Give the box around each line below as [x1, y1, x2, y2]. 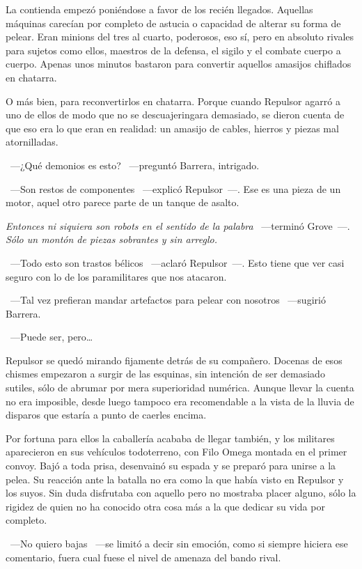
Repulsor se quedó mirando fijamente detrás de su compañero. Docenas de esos [6, 352, 343, 367]
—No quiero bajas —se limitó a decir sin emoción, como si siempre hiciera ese [10, 536, 348, 550]
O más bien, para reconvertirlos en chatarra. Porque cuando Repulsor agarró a [6, 93, 340, 108]
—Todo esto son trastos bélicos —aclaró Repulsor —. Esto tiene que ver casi [10, 255, 345, 270]
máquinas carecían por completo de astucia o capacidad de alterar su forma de [6, 15, 341, 30]
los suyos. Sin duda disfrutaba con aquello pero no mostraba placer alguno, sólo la [6, 485, 356, 500]
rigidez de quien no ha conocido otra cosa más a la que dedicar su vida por [6, 499, 325, 513]
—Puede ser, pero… [10, 329, 93, 344]
